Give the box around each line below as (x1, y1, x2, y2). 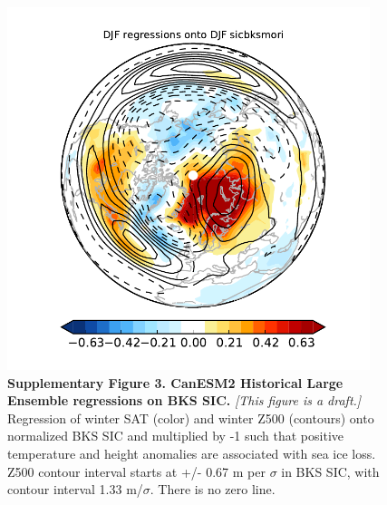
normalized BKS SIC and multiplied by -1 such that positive (7, 426, 344, 445)
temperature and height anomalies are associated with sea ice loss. (7, 443, 376, 462)
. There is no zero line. (150, 480, 276, 499)
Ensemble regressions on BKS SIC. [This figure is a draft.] (7, 391, 362, 410)
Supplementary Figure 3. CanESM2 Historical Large (7, 373, 343, 392)
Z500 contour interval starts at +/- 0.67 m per (7, 461, 266, 481)
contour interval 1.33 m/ (7, 480, 143, 499)
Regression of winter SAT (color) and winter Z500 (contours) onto (7, 408, 374, 427)
